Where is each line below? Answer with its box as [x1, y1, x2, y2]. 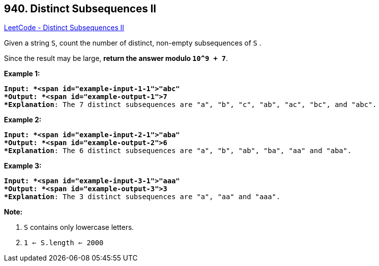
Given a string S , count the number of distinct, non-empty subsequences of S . [4, 39, 261, 48]
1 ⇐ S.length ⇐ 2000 [24, 239, 104, 247]
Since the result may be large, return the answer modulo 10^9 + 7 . [4, 54, 228, 63]
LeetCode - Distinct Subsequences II [4, 23, 124, 32]
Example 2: [4, 115, 42, 124]
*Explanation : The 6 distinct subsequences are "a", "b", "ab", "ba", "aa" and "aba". [4, 147, 352, 155]
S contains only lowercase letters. [24, 223, 134, 232]
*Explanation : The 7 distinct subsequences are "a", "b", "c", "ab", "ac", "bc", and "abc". [4, 101, 377, 109]
